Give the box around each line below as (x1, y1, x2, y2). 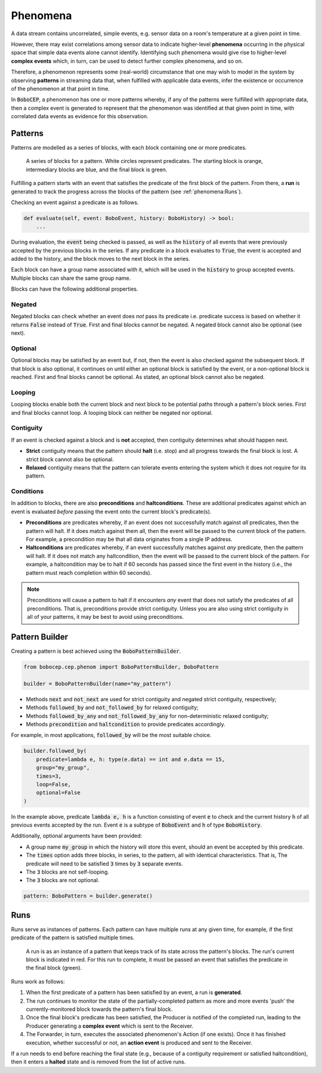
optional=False (36, 790, 80, 796)
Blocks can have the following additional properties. (11, 285, 138, 292)
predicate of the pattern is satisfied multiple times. (11, 934, 135, 941)
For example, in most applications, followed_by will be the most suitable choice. (11, 732, 212, 739)
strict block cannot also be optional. (26, 455, 114, 462)
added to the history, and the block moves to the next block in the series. (11, 255, 190, 263)
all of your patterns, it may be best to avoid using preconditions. (27, 613, 184, 621)
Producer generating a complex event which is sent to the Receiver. (26, 1022, 194, 1029)
